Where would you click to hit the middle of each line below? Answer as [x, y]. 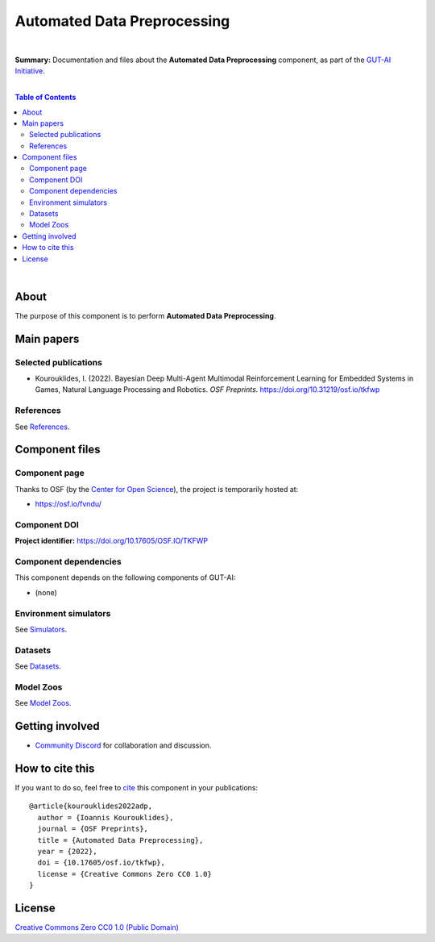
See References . [42, 427]
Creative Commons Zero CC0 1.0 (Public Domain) [97, 927]
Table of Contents [46, 98]
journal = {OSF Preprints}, [93, 829]
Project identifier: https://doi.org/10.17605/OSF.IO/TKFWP [112, 541]
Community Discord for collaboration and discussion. [123, 745]
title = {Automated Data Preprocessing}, [120, 840]
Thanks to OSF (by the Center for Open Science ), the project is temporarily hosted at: [157, 489]
